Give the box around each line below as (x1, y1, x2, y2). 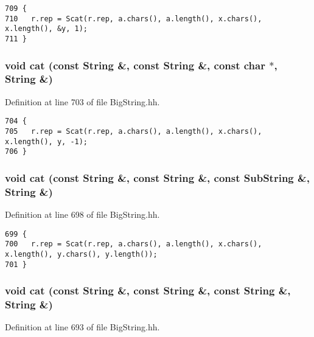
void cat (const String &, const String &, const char (5, 57, 265, 72)
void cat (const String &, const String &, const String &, (5, 283, 291, 298)
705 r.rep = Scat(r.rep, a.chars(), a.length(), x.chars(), (5, 127, 262, 136)
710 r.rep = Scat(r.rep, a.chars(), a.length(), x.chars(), (5, 14, 262, 23)
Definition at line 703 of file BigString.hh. (5, 95, 160, 108)
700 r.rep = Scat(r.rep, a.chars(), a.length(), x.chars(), (5, 240, 262, 249)
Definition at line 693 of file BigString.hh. (5, 321, 160, 333)
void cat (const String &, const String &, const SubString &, (5, 170, 310, 185)
